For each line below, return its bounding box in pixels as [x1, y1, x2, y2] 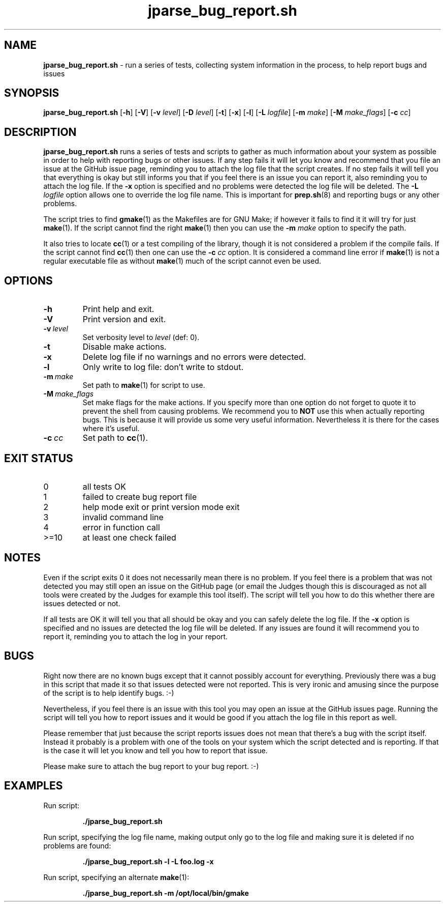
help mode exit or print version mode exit [82, 501, 240, 512]
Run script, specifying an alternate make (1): [43, 872, 189, 882]
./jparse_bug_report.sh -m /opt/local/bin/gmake [82, 888, 249, 897]
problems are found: [43, 841, 111, 850]
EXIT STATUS [4, 451, 73, 465]
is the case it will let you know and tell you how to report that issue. [43, 746, 268, 755]
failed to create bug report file [82, 491, 197, 502]
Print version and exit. [82, 314, 166, 325]
